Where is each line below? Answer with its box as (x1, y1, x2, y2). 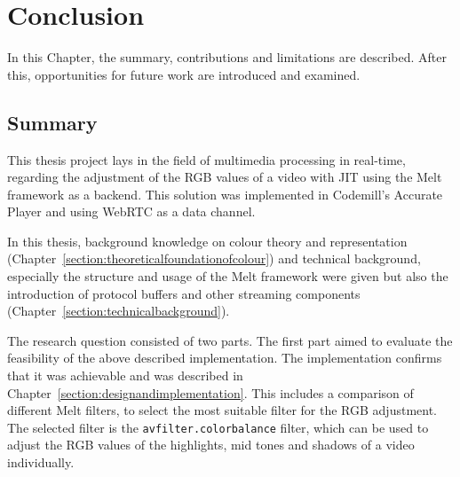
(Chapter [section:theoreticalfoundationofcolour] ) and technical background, (7, 249, 421, 268)
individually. (7, 453, 75, 472)
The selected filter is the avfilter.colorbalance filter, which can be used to (7, 418, 429, 436)
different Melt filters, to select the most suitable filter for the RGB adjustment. (7, 401, 437, 419)
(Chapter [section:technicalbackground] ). (7, 301, 230, 320)
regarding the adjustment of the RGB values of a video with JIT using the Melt (7, 168, 442, 186)
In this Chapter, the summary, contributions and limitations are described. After (7, 48, 447, 66)
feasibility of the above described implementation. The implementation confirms (7, 348, 442, 367)
